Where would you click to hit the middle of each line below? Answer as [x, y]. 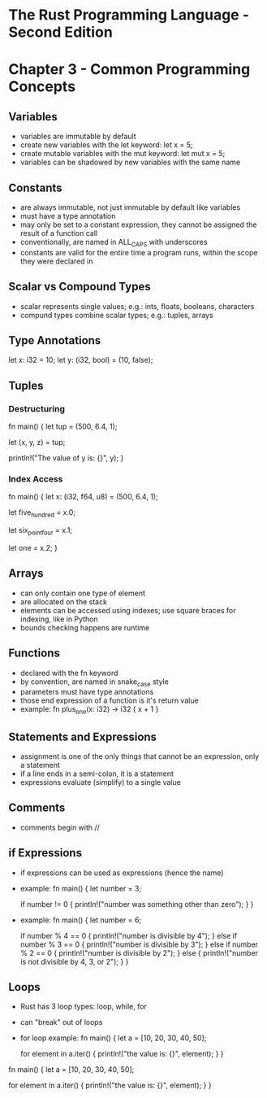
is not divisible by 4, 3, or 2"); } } [74, 961]
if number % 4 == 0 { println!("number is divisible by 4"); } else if [129, 935]
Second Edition [61, 32]
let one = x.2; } [33, 548]
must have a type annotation [68, 216]
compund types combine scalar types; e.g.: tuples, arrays [116, 315]
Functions [34, 654]
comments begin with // [60, 827]
